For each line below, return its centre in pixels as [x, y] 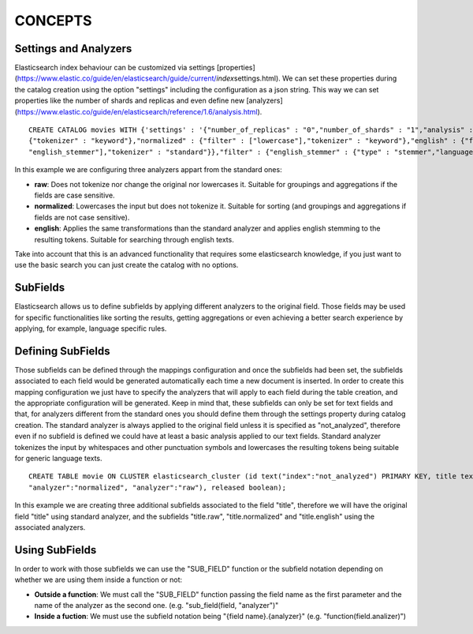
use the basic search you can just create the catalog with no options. [127, 265]
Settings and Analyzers [73, 49]
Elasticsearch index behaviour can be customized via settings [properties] [135, 68]
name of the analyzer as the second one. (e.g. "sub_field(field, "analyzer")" [156, 606]
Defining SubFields [62, 351]
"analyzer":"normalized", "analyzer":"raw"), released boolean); [158, 487]
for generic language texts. [58, 459]
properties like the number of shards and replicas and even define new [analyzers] [149, 101]
